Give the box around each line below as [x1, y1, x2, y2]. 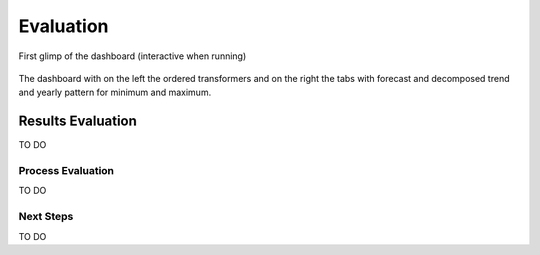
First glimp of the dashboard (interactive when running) [18, 50, 247, 62]
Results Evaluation [18, 113, 137, 130]
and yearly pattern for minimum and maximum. [18, 86, 212, 99]
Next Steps [18, 210, 74, 224]
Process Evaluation [18, 164, 115, 177]
